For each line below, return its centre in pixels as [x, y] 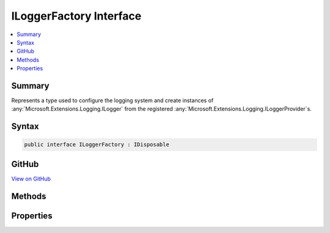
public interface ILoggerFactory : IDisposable [97, 145]
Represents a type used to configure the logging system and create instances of [112, 100]
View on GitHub [31, 179]
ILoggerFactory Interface [76, 16]
